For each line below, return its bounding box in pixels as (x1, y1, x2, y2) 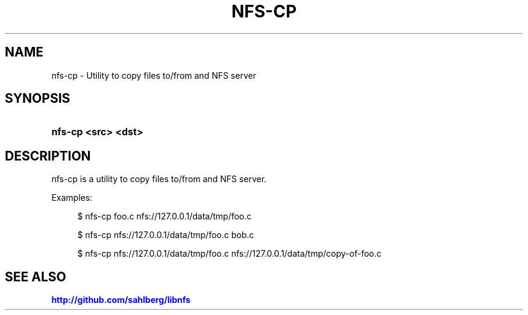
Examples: (51, 192, 93, 203)
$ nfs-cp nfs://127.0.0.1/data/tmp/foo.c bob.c (77, 230, 254, 240)
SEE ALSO (5, 269, 66, 284)
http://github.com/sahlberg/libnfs (51, 295, 190, 305)
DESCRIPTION (5, 148, 91, 164)
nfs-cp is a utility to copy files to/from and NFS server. (51, 174, 267, 185)
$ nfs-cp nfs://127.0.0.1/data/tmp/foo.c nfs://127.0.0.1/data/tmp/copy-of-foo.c (77, 248, 382, 259)
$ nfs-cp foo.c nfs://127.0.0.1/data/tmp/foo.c (77, 211, 252, 222)
